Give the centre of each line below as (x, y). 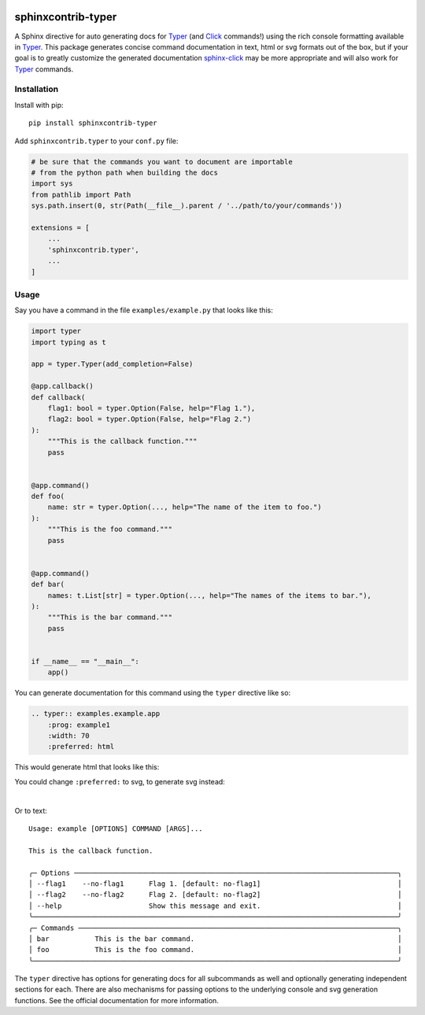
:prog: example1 (79, 725)
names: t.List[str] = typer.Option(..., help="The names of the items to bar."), (209, 595)
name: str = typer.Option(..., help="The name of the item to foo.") (185, 507)
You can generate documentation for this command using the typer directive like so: (153, 693)
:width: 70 (68, 736)
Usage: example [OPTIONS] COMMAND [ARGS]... (116, 829)
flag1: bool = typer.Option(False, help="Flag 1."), (152, 408)
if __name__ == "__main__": (85, 661)
